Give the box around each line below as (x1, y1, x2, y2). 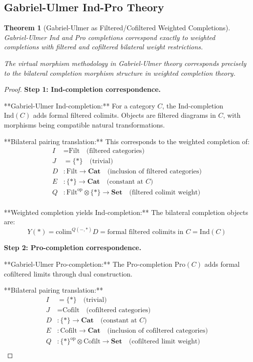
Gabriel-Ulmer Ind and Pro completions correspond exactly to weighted (4, 32, 215, 42)
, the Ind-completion (162, 100, 224, 110)
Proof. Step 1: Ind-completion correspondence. (4, 84, 161, 94)
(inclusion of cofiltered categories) (107, 327, 208, 334)
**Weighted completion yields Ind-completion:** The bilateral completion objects (4, 207, 248, 217)
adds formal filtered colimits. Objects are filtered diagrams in (33, 110, 216, 120)
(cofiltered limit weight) (128, 338, 200, 345)
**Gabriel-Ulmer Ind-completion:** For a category (4, 100, 155, 110)
